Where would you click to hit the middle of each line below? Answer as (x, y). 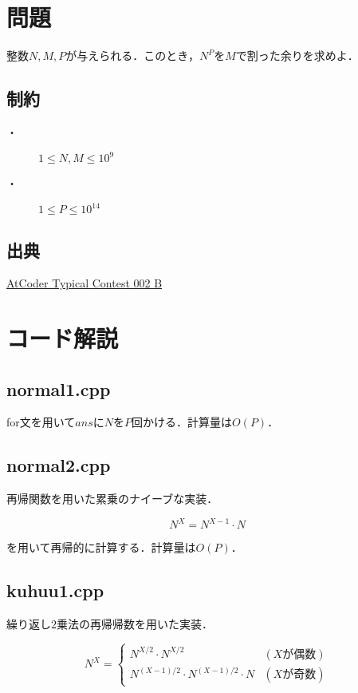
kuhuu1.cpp (55, 590)
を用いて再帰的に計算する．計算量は (101, 547)
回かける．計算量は (182, 422)
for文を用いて (41, 422)
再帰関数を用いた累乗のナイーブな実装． (112, 499)
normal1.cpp (59, 388)
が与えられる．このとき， (132, 55)
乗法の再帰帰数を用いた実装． (135, 624)
